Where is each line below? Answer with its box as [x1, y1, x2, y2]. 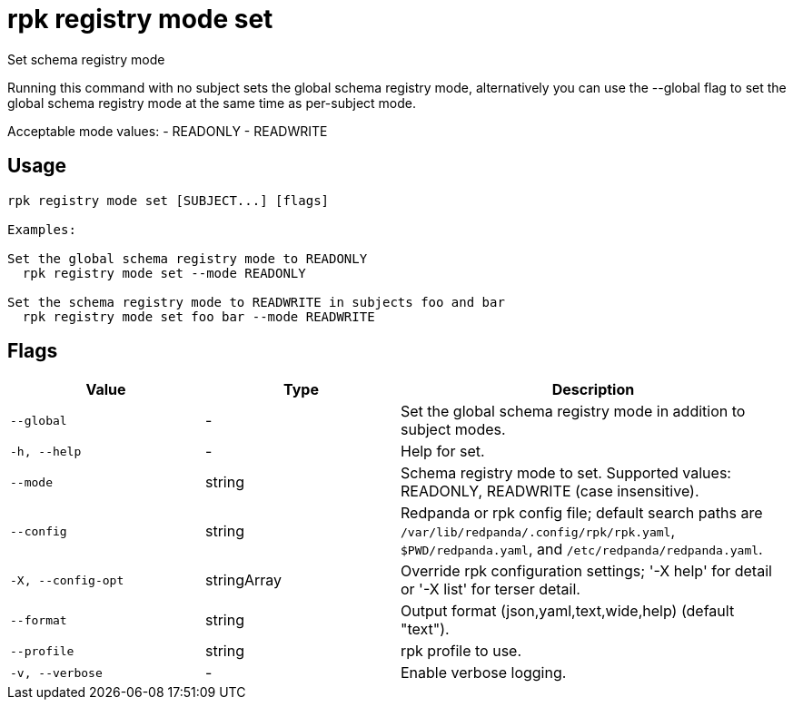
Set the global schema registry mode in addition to [401, 402, 746, 421]
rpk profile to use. [401, 642, 522, 661]
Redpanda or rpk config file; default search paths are [401, 504, 763, 523]
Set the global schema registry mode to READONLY [7, 250, 368, 266]
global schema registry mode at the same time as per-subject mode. [7, 94, 417, 111]
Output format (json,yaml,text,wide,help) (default [401, 602, 735, 621]
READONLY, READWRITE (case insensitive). [401, 482, 699, 501]
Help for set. [401, 442, 485, 461]
